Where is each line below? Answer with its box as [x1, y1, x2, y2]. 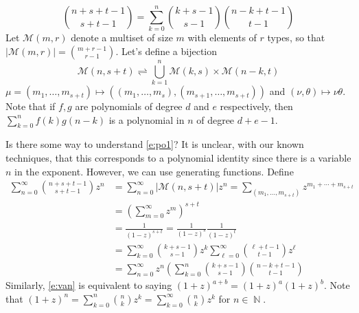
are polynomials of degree [75, 99, 183, 114]
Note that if [5, 99, 56, 114]
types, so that [267, 30, 325, 45]
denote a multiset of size [71, 30, 173, 45]
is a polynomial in [108, 112, 185, 127]
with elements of [187, 30, 257, 45]
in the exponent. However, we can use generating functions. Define [14, 164, 294, 178]
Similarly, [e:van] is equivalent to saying [5, 278, 172, 292]
